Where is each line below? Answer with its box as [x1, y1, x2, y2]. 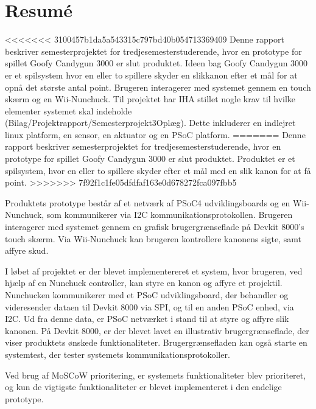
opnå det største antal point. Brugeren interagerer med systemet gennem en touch [5, 80, 311, 93]
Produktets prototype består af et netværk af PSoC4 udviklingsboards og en [5, 196, 290, 209]
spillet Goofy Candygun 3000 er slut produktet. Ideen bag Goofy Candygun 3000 [5, 57, 308, 69]
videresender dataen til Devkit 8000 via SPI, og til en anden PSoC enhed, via [5, 300, 294, 313]
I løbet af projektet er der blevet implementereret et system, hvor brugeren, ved [5, 264, 303, 277]
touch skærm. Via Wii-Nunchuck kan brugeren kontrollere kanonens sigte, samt [5, 232, 302, 245]
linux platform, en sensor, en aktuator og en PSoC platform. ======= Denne [5, 128, 306, 141]
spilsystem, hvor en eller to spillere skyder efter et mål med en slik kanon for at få [5, 164, 311, 177]
